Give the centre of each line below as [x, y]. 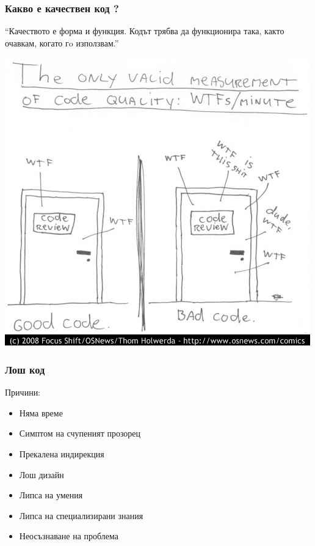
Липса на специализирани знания [81, 515]
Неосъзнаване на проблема [69, 536]
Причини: [23, 392]
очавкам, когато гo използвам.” [62, 42]
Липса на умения [51, 495]
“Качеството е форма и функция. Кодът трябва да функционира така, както [145, 31]
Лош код [25, 369]
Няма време [41, 412]
